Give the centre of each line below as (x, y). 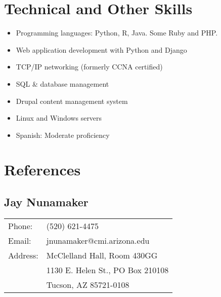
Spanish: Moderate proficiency (63, 135)
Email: (20, 240)
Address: (23, 255)
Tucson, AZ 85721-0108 (88, 284)
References (42, 170)
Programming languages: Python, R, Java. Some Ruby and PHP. (117, 33)
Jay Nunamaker (46, 202)
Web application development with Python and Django (101, 49)
